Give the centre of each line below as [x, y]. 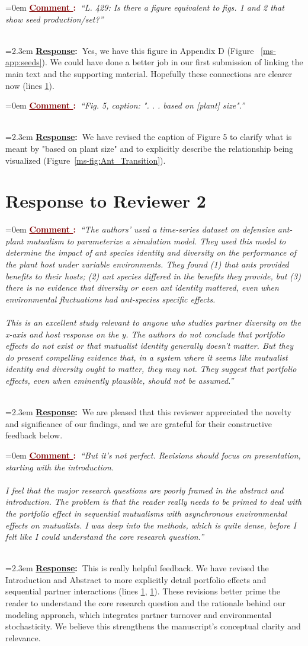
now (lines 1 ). [30, 85]
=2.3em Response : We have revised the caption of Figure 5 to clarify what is [149, 137]
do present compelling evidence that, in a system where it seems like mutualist [147, 357]
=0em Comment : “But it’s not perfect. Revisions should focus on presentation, [153, 455]
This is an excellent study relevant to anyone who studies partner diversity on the [153, 322]
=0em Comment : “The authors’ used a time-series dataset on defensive [140, 229]
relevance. [23, 637]
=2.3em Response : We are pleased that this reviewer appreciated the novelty [148, 412]
